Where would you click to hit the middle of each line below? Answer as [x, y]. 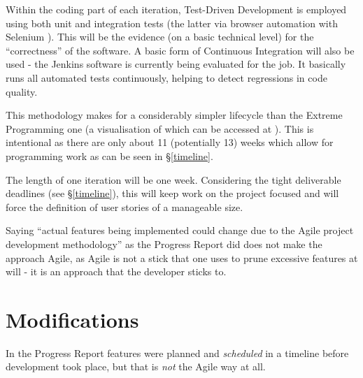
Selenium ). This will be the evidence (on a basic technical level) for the [160, 37]
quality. [22, 91]
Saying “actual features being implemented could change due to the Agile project [180, 230]
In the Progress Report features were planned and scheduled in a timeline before [177, 352]
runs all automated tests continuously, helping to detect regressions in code [166, 77]
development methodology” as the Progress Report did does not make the [164, 243]
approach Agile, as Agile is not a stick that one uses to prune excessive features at [182, 257]
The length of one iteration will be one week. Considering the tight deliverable [173, 179]
